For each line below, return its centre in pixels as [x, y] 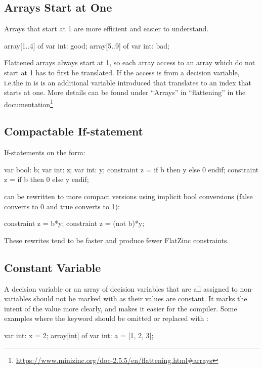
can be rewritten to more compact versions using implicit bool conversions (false [128, 196]
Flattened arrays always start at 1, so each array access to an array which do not [130, 62]
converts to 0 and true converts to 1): [62, 206]
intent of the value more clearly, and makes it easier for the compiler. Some [121, 308]
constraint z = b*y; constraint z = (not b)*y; [74, 223]
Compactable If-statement [74, 131]
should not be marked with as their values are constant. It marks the [140, 298]
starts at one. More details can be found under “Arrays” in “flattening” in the [125, 92]
